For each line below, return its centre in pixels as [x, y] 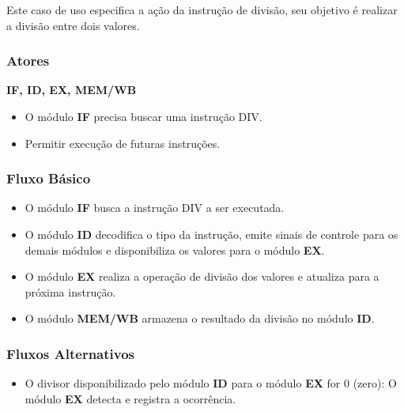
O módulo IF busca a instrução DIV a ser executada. [155, 208]
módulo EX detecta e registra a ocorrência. [130, 398]
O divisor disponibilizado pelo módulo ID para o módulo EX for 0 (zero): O [211, 383]
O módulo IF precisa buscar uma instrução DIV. [143, 116]
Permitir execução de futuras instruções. [123, 143]
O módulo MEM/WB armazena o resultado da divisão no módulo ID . [200, 318]
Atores [28, 60]
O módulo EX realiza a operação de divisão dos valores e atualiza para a [202, 276]
